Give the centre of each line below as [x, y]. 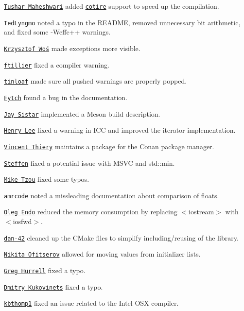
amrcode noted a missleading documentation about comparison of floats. [112, 195]
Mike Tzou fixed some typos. [47, 179]
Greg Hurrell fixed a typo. [45, 270]
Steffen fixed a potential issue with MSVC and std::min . [89, 163]
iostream [201, 212]
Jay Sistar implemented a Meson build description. [82, 113]
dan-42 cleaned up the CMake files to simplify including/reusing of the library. [121, 237]
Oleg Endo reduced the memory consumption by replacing [91, 212]
